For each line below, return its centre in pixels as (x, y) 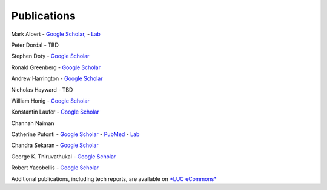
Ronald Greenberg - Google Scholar (56, 67)
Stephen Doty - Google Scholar (50, 56)
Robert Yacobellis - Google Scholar (55, 168)
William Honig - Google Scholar (51, 101)
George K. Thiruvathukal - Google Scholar (64, 156)
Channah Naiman (33, 123)
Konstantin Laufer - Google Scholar (55, 112)
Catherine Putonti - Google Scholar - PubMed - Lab (75, 134)
